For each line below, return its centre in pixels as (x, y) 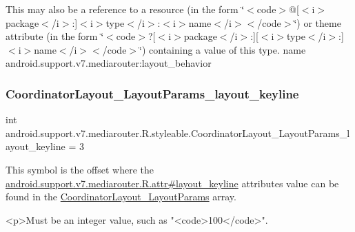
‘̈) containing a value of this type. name (223, 49)
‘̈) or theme (317, 22)
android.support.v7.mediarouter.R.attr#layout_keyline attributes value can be (172, 183)
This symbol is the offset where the (80, 169)
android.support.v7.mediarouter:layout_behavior (109, 63)
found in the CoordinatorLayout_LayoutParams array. (121, 197)
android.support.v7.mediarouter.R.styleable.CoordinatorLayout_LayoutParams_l (178, 133)
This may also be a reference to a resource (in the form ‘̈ (125, 9)
